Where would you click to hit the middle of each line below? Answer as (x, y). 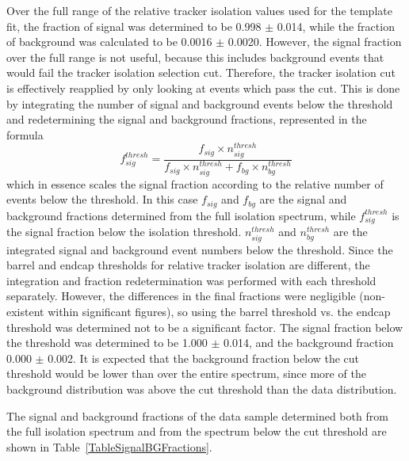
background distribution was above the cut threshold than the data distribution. (202, 389)
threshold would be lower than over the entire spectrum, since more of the (186, 373)
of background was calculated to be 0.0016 (109, 42)
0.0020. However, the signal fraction (315, 42)
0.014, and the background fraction (309, 343)
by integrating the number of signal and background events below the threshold (200, 103)
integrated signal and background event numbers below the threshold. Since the (200, 249)
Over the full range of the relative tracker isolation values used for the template (199, 10)
